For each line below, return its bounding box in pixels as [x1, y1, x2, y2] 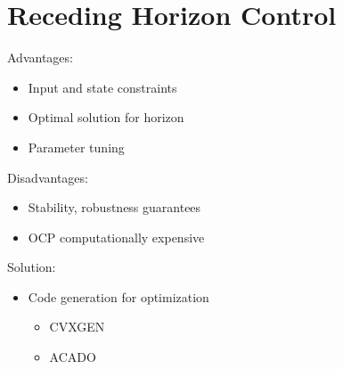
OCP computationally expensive [28, 227, 205, 246]
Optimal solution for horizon [28, 108, 184, 127]
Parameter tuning [28, 137, 125, 156]
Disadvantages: [7, 168, 88, 186]
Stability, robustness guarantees [28, 198, 201, 217]
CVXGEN [49, 317, 105, 336]
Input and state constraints [28, 78, 177, 96]
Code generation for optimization [28, 287, 209, 306]
